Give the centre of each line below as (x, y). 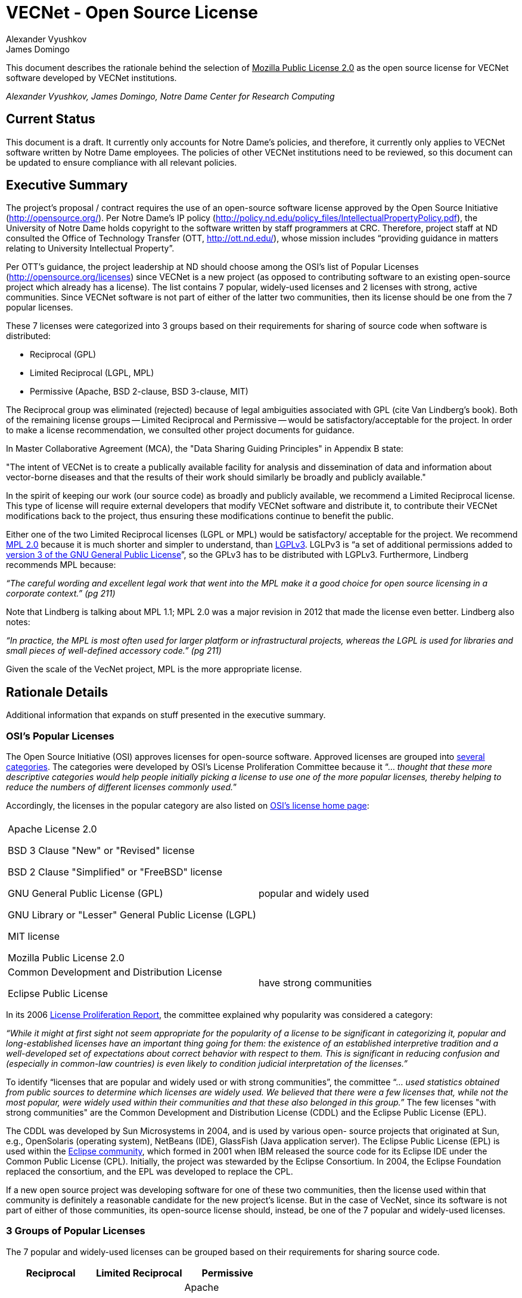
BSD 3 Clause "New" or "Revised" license (101, 851)
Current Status (51, 119)
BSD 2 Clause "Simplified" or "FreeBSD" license (115, 872)
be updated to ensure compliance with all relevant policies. (122, 162)
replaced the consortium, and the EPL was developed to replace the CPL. (150, 1172)
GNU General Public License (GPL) (86, 894)
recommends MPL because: (61, 565)
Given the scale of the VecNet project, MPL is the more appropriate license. (154, 669)
